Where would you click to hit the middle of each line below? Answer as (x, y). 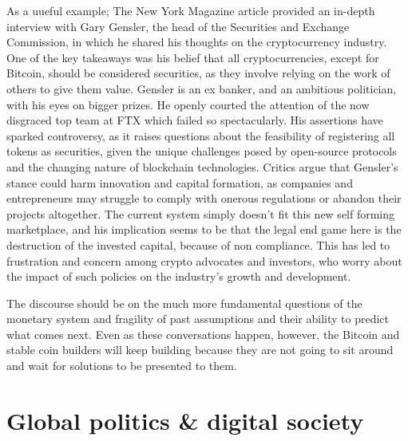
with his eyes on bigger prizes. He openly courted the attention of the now (188, 104)
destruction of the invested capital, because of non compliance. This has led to (198, 244)
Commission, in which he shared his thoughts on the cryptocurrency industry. (197, 42)
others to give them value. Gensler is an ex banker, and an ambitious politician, (202, 88)
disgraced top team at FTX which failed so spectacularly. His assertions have (195, 120)
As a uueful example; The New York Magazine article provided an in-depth (191, 10)
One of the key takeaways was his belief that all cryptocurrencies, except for (193, 57)
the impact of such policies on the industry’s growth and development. (179, 276)
